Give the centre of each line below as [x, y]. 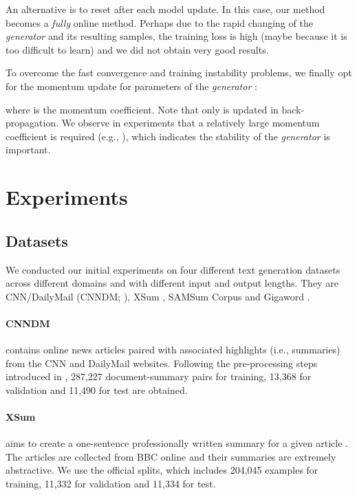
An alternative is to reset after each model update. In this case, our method [165, 9]
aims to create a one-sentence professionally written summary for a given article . [177, 443]
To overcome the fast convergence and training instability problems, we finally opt [179, 73]
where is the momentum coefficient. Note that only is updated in [142, 109]
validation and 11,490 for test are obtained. [97, 389]
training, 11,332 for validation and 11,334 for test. [111, 484]
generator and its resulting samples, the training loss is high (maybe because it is [176, 36]
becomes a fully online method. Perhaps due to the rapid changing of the [159, 22]
